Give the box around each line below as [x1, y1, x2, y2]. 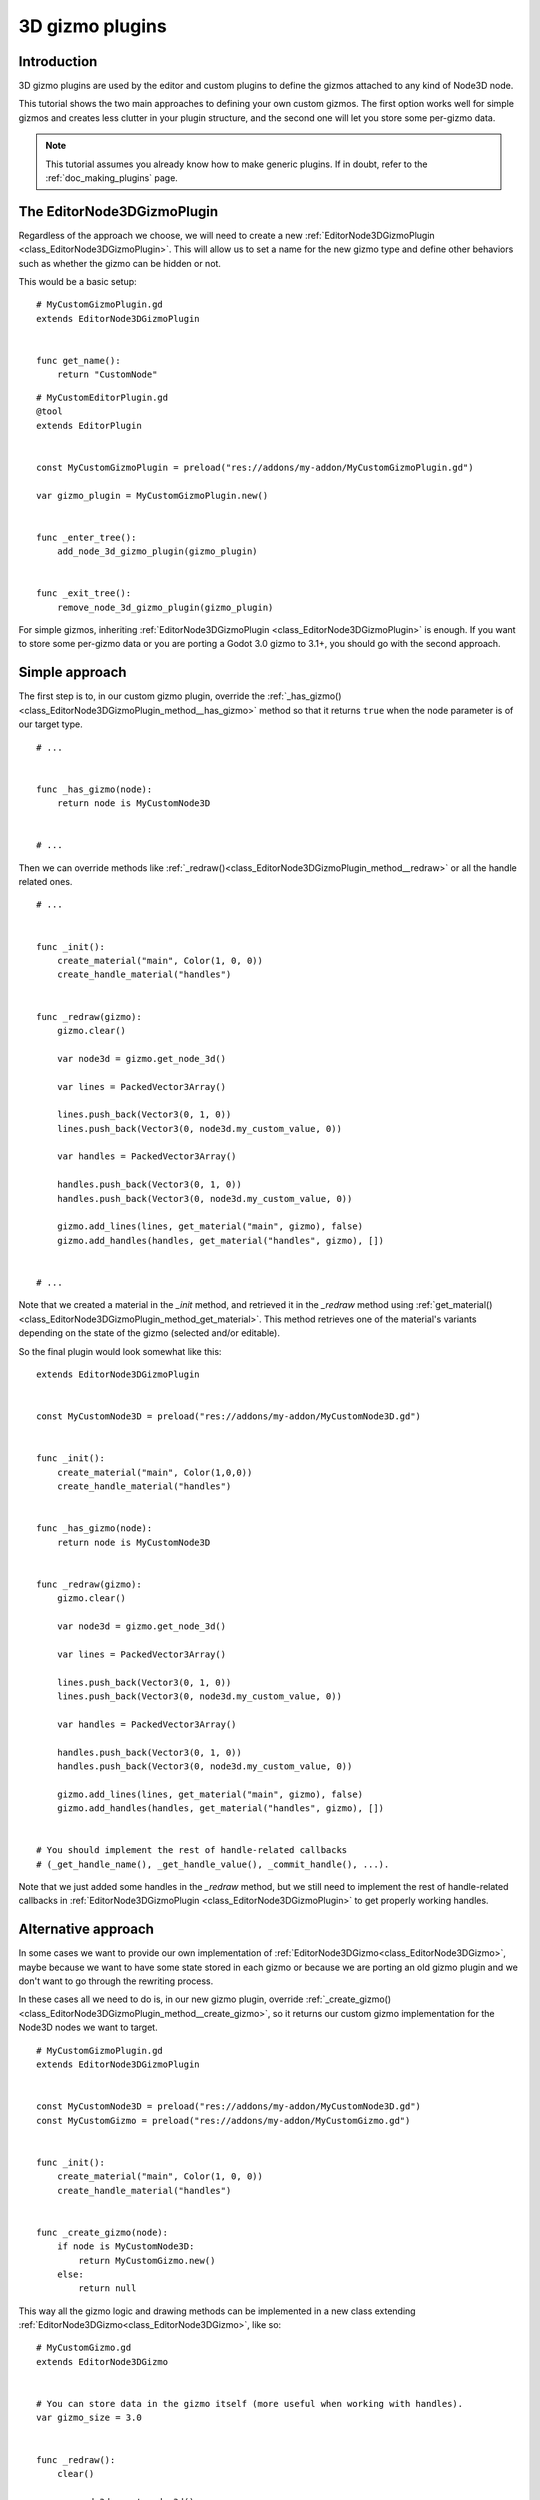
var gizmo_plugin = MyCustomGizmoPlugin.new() [36, 490, 269, 501]
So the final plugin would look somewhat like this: [18, 1345, 222, 1357]
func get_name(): [36, 355, 121, 367]
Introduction [18, 53, 98, 70]
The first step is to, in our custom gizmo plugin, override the [18, 690, 266, 702]
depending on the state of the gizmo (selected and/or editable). [18, 1327, 280, 1339]
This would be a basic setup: [18, 276, 137, 288]
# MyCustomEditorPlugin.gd [36, 391, 169, 403]
